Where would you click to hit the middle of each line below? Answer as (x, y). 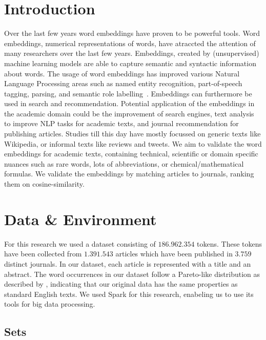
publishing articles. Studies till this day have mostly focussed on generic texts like (132, 134)
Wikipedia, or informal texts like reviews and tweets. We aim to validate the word (133, 143)
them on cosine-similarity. (44, 184)
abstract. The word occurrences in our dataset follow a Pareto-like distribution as (132, 274)
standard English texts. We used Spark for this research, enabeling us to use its (129, 294)
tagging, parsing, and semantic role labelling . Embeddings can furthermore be (128, 93)
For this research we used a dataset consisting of (80, 243)
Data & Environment (80, 219)
